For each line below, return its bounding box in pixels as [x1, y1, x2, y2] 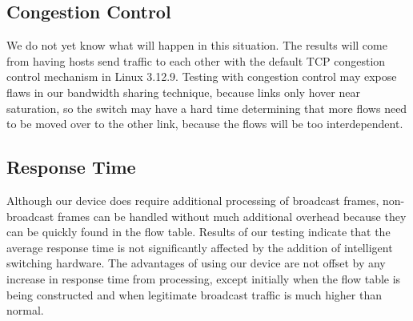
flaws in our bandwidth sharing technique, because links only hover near [6, 83, 360, 100]
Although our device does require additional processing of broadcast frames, [6, 191, 379, 208]
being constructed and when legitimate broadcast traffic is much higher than [6, 286, 382, 303]
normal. [6, 302, 44, 319]
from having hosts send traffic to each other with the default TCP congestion [6, 52, 386, 69]
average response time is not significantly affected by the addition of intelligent [6, 239, 393, 255]
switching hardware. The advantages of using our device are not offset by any [6, 255, 386, 271]
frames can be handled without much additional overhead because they [57, 207, 407, 224]
